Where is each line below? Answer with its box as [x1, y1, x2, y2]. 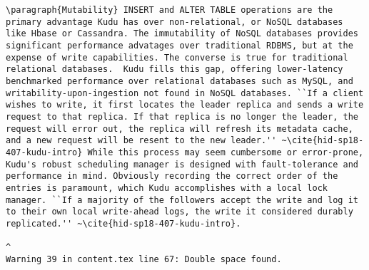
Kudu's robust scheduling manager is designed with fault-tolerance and [6, 159, 358, 170]
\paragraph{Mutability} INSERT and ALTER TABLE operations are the [6, 5, 333, 15]
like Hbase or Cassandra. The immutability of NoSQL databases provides [6, 28, 358, 39]
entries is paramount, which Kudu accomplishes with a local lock [6, 182, 328, 193]
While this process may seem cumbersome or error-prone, [87, 147, 364, 157]
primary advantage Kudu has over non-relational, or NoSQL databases [6, 16, 343, 27]
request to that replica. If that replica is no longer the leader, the [6, 111, 358, 122]
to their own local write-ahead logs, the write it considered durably [6, 207, 353, 217]
